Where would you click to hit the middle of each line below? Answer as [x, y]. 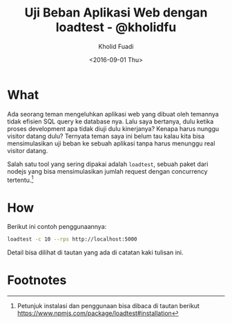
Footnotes [37, 280]
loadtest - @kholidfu [116, 27]
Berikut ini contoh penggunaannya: [57, 227]
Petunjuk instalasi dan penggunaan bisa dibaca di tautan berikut [108, 306]
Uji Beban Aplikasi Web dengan [116, 13]
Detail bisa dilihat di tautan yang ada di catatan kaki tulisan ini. [96, 252]
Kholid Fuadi [116, 46]
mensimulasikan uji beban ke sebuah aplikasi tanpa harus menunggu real [111, 143]
